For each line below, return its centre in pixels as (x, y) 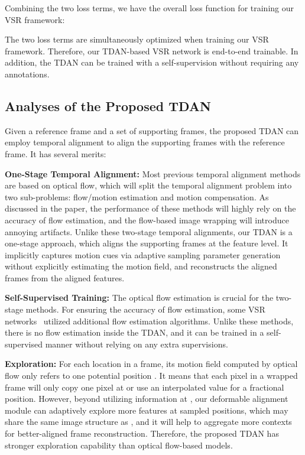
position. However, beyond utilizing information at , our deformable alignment (147, 399)
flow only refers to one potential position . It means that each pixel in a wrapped (151, 376)
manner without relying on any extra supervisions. (137, 344)
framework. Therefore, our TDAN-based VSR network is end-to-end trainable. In (152, 51)
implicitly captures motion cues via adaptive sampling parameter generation (143, 254)
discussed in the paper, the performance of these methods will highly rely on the (150, 208)
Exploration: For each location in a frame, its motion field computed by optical (151, 364)
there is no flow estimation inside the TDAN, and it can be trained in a (134, 332)
